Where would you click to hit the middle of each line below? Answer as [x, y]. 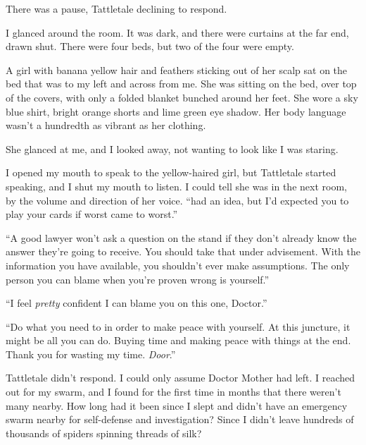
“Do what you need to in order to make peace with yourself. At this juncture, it [178, 326]
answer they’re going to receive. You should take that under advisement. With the [183, 251]
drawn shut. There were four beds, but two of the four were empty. [150, 46]
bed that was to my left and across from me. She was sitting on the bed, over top [181, 84]
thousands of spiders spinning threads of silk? [104, 433]
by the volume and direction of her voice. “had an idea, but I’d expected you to [177, 200]
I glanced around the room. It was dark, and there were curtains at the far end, [177, 32]
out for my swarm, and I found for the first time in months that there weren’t [173, 392]
